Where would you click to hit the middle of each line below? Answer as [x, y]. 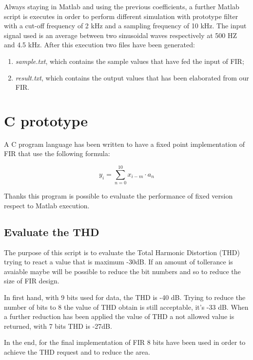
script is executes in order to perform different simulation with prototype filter [121, 16]
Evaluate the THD [52, 231]
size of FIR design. [32, 281]
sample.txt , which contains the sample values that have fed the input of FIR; [130, 61]
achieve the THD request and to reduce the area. [77, 351]
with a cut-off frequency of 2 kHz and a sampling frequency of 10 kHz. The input [125, 26]
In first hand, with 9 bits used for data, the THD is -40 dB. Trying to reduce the [125, 297]
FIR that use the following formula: [57, 153]
